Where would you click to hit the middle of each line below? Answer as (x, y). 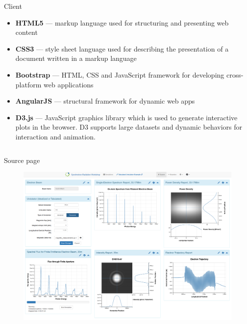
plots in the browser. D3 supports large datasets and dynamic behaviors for (129, 127)
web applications (69, 84)
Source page (22, 160)
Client (13, 6)
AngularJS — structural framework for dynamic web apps (105, 101)
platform (28, 84)
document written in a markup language (76, 58)
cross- (235, 74)
